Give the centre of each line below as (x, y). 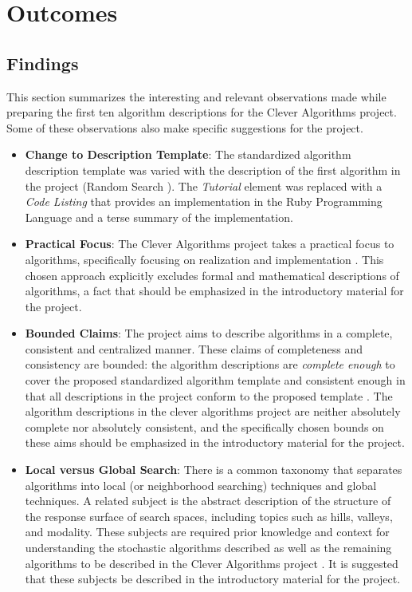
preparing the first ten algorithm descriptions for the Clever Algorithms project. (202, 112)
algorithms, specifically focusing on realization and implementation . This (204, 259)
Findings (43, 63)
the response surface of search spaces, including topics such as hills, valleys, (209, 516)
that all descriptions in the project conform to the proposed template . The (209, 395)
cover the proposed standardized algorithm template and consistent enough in (215, 380)
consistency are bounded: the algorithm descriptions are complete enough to (210, 364)
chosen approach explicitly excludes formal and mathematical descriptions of (212, 275)
